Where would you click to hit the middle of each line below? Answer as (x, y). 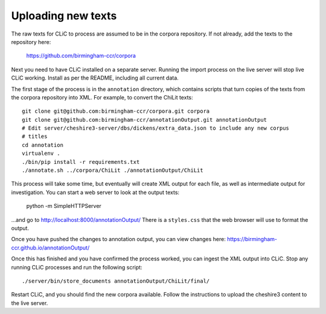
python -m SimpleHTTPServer (64, 206)
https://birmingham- (252, 239)
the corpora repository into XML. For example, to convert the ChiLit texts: (102, 97)
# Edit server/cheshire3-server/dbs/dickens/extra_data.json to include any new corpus (156, 128)
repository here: (31, 42)
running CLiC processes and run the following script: (77, 267)
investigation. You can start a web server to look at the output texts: (95, 192)
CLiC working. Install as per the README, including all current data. (95, 78)
